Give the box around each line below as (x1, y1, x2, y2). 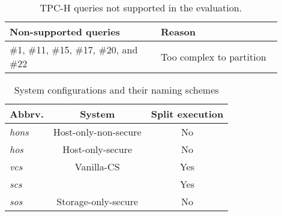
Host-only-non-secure (53, 125, 142, 139)
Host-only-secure (62, 142, 133, 156)
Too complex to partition (160, 49, 266, 64)
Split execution (151, 107, 224, 121)
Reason (160, 25, 196, 38)
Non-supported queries (10, 25, 120, 38)
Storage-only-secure (56, 194, 139, 208)
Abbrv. (10, 107, 44, 121)
